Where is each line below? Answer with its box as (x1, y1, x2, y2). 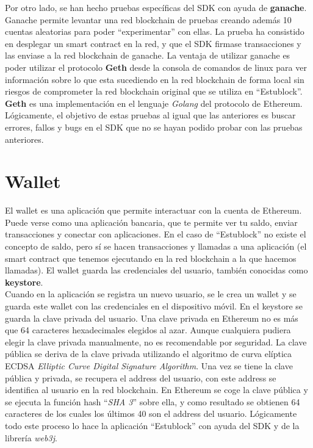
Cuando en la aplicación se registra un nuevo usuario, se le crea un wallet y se (5, 287, 297, 300)
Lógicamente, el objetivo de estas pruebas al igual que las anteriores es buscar (5, 109, 296, 121)
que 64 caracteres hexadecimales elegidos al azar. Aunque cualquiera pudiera (5, 323, 291, 336)
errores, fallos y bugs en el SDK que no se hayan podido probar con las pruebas (5, 120, 303, 133)
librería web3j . (5, 431, 57, 444)
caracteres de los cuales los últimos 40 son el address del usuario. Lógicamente (5, 407, 297, 420)
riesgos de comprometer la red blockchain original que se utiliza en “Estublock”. (5, 85, 303, 98)
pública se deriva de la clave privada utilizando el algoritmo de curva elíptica (5, 347, 292, 360)
